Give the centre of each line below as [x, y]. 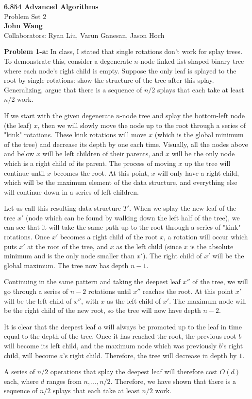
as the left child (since [149, 246]
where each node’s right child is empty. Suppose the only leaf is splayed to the [120, 70]
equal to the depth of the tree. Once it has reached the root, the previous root [120, 336]
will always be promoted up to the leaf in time [173, 326]
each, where [21, 381]
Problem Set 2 [25, 16]
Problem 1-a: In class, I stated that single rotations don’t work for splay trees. [123, 51]
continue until [25, 172]
